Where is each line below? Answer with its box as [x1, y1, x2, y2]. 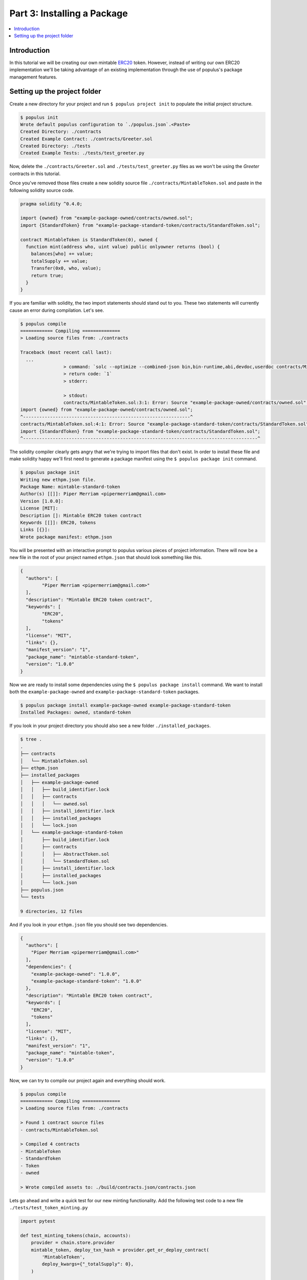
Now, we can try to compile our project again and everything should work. [9, 1077, 166, 1083]
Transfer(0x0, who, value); [31, 265, 102, 271]
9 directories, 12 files [20, 908, 83, 914]
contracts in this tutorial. [9, 170, 61, 177]
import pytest [20, 1219, 56, 1224]
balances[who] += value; [31, 251, 94, 257]
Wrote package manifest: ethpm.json [20, 534, 113, 540]
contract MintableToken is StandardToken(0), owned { [20, 237, 158, 243]
